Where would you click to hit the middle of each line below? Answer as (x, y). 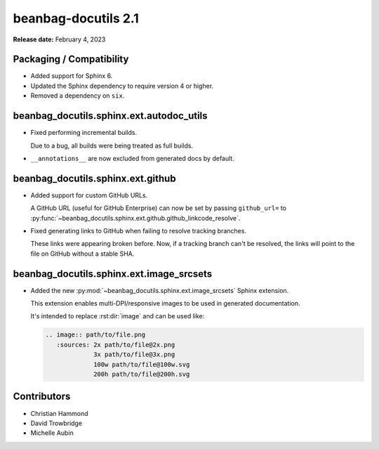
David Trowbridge (56, 423)
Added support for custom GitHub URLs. (89, 195)
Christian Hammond (59, 413)
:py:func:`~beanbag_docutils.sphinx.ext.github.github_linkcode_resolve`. (135, 218)
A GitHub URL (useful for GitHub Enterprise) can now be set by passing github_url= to (159, 208)
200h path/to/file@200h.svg (142, 375)
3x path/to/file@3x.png (134, 354)
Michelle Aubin (52, 433)
